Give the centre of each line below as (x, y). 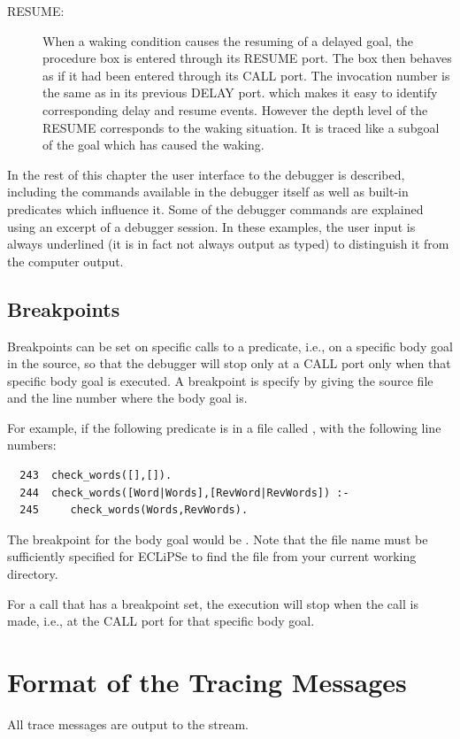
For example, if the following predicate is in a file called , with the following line (224, 427)
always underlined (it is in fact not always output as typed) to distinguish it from (228, 244)
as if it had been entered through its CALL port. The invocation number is (246, 75)
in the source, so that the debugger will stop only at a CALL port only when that (229, 363)
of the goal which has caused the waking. (153, 145)
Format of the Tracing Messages (207, 682)
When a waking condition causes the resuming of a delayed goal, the (228, 40)
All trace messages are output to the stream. (128, 724)
